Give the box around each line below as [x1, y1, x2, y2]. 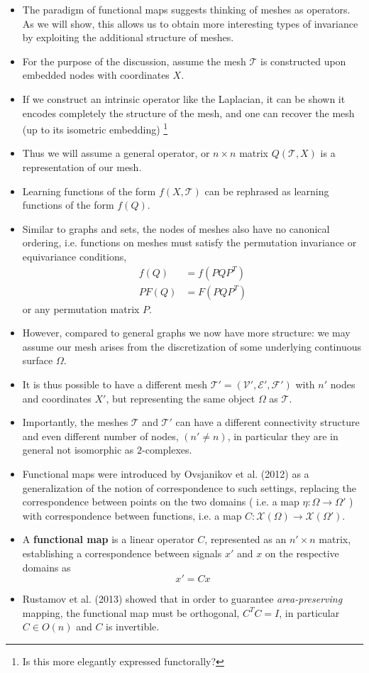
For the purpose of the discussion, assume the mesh [22, 53, 246, 68]
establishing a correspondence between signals [22, 545, 222, 560]
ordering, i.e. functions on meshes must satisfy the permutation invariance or [22, 235, 357, 250]
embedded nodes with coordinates [22, 67, 170, 82]
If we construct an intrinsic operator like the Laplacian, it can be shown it [22, 91, 346, 106]
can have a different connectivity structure [175, 415, 360, 429]
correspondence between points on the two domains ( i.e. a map [22, 494, 299, 509]
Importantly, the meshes [22, 415, 128, 429]
